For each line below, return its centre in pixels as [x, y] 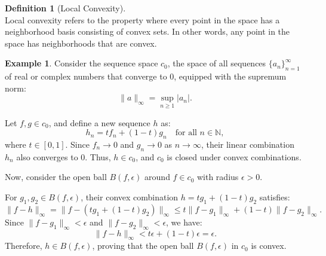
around [157, 177]
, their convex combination [130, 196]
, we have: [184, 222]
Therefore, [24, 246]
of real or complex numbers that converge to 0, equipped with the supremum [146, 76]
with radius [218, 177]
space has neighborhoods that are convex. [81, 43]
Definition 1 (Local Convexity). [65, 8]
